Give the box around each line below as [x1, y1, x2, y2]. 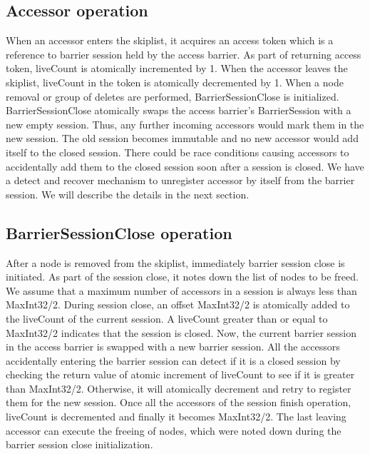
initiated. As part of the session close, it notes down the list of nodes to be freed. [6, 269, 359, 284]
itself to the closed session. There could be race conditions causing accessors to [6, 144, 349, 159]
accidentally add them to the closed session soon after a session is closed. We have [6, 158, 364, 173]
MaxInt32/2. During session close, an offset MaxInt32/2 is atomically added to [6, 297, 350, 312]
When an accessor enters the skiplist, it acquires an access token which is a [6, 33, 334, 48]
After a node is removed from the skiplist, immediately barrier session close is [6, 255, 345, 270]
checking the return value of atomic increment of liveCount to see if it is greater [6, 367, 355, 382]
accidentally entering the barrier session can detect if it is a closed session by [6, 353, 341, 368]
